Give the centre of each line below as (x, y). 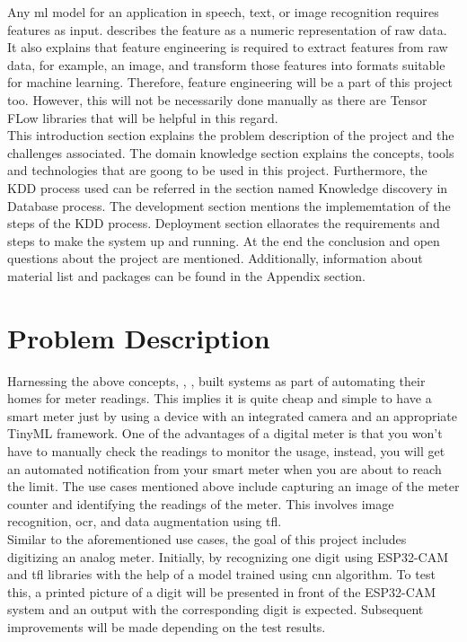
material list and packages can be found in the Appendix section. (186, 275)
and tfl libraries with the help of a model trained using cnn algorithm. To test (221, 574)
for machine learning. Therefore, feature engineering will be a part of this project (230, 82)
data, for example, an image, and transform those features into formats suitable (226, 64)
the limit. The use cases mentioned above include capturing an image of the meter (233, 486)
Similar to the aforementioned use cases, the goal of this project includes (207, 538)
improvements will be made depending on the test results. (167, 626)
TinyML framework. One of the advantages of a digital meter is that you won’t (225, 433)
